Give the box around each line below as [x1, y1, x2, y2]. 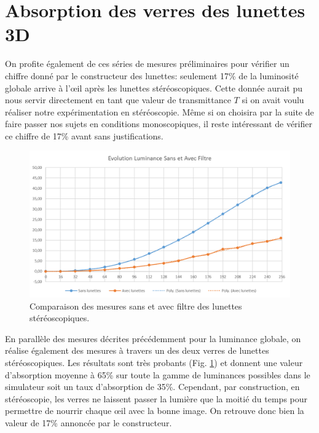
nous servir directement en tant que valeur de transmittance [5, 93, 231, 106]
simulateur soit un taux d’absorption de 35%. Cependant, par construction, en [5, 380, 300, 393]
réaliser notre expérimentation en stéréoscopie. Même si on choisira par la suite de [5, 105, 314, 118]
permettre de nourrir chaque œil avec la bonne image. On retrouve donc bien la [5, 404, 304, 417]
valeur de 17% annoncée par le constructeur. [5, 416, 172, 429]
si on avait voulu [242, 93, 304, 106]
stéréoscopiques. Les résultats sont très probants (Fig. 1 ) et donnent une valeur [5, 356, 303, 369]
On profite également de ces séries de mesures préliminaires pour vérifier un [5, 57, 289, 70]
